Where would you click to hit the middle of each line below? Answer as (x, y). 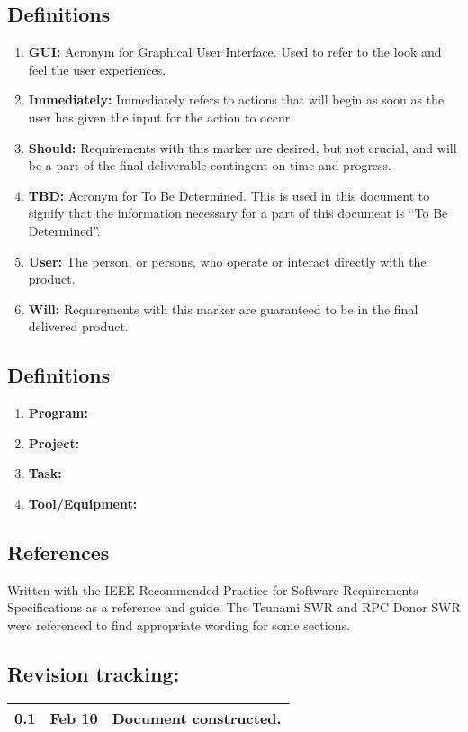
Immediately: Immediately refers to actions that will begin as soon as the (236, 99)
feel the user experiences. (97, 69)
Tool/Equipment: (83, 503)
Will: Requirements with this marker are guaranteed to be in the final (223, 308)
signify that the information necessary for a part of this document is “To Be (238, 213)
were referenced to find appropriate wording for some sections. (179, 624)
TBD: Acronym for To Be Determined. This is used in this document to (229, 195)
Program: (58, 413)
